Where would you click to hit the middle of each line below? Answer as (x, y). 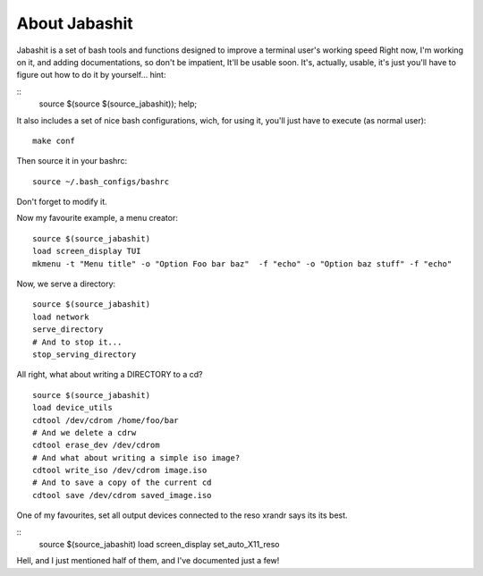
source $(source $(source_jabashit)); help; (118, 104)
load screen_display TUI (87, 251)
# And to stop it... (77, 342)
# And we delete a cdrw (85, 432)
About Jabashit (75, 23)
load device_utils (73, 408)
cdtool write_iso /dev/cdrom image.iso (120, 470)
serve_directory (68, 330)
